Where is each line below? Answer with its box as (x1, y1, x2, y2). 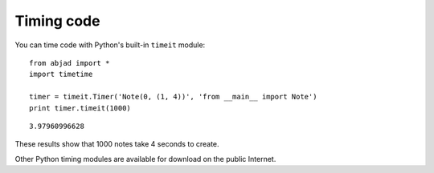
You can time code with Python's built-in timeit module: (14, 40, 206, 50)
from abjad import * (29, 58, 110, 67)
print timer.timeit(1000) (29, 103, 132, 112)
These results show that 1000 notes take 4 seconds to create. (14, 139, 220, 149)
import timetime (29, 70, 93, 79)
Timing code (14, 12, 100, 30)
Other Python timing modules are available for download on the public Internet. (14, 154, 276, 163)
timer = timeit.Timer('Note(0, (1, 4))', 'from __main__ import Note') (29, 92, 317, 102)
